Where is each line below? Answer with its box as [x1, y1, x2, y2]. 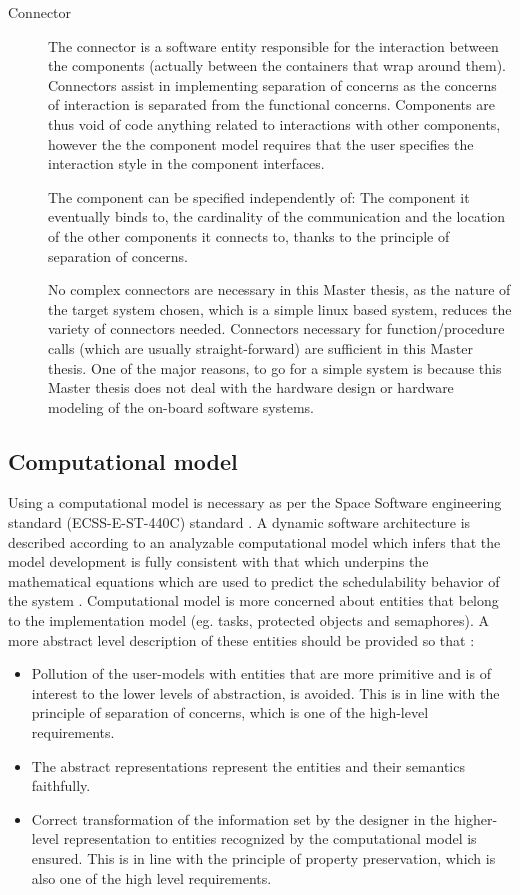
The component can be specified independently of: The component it [48, 186, 470, 207]
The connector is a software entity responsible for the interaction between [48, 35, 499, 56]
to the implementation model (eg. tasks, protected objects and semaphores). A [8, 610, 490, 631]
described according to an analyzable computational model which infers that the [8, 531, 501, 552]
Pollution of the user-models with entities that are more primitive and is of [31, 663, 491, 684]
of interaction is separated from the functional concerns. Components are [48, 94, 495, 115]
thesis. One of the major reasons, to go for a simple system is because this [48, 357, 502, 378]
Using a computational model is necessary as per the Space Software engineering [8, 492, 502, 513]
